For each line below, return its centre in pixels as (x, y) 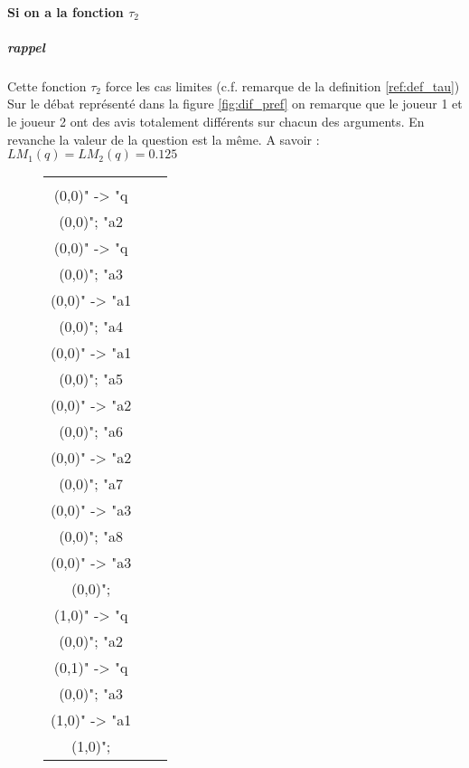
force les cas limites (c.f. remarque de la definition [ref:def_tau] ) (282, 85)
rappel (26, 47)
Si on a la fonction (66, 11)
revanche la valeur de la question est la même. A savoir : (164, 139)
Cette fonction (47, 85)
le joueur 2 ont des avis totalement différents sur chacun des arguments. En (216, 121)
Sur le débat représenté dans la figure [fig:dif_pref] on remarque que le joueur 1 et (235, 104)
